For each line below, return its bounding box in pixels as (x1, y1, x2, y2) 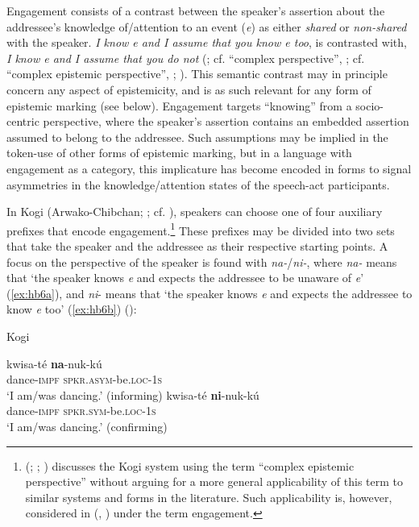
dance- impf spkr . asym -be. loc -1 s (6, 371, 163, 388)
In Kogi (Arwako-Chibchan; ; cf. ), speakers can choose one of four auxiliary (6, 203, 383, 220)
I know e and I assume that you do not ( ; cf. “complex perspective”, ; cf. (6, 49, 365, 66)
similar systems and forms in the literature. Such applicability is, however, (25, 488, 392, 505)
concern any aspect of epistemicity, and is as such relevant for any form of (6, 81, 371, 98)
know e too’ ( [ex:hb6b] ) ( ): (6, 301, 137, 317)
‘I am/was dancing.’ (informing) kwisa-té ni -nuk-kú (6, 386, 259, 403)
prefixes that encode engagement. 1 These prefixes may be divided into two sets (6, 219, 395, 239)
